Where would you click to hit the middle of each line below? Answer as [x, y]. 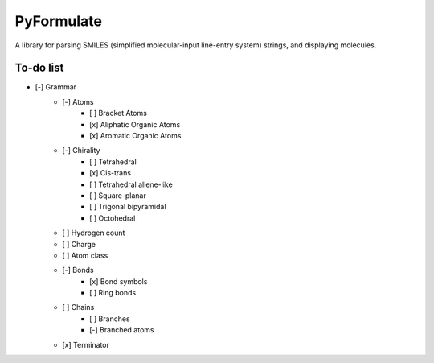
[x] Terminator [86, 344]
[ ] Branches [110, 319]
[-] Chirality [81, 151]
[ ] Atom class [85, 255]
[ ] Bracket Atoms [119, 113]
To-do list [39, 68]
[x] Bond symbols [119, 281]
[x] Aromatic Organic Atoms [135, 136]
